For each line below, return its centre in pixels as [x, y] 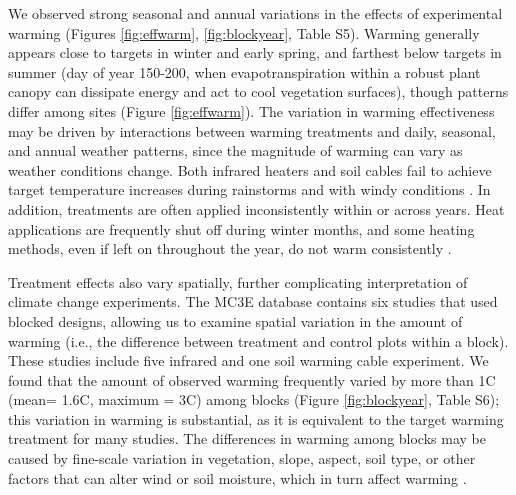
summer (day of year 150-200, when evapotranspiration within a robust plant [244, 71]
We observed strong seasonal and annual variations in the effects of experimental [255, 13]
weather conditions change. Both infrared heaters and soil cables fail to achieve [250, 169]
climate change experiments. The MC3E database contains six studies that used [253, 301]
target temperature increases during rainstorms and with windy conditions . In [249, 189]
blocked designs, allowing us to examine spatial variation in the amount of [235, 320]
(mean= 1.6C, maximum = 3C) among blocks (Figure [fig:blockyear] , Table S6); [254, 399]
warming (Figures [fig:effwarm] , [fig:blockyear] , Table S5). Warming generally [244, 32]
